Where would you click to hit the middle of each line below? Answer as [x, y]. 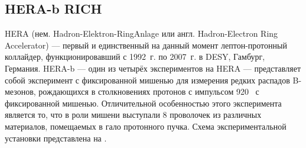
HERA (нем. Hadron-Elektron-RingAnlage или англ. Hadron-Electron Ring [141, 33]
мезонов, [20, 91]
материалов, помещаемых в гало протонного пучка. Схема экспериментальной [146, 126]
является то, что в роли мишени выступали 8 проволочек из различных [133, 115]
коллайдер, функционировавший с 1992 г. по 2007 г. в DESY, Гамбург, [135, 57]
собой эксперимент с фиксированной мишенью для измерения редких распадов [147, 80]
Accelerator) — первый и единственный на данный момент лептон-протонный [146, 45]
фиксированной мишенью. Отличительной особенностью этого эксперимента [143, 103]
